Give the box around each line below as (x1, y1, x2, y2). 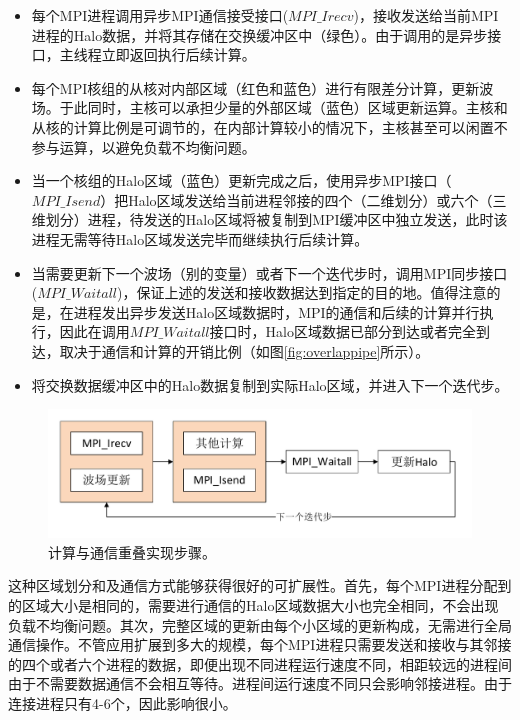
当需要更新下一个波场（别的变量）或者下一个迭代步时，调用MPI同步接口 (31, 262, 508, 283)
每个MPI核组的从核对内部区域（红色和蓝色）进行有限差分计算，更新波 (31, 77, 494, 98)
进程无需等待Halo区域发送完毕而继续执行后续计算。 (31, 228, 369, 249)
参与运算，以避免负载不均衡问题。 (31, 136, 256, 157)
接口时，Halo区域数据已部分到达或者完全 (209, 321, 476, 342)
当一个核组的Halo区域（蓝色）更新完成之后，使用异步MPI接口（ (31, 170, 452, 191)
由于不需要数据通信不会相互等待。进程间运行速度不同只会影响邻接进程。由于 (8, 673, 512, 694)
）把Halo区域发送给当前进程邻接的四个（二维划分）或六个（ (100, 189, 493, 210)
